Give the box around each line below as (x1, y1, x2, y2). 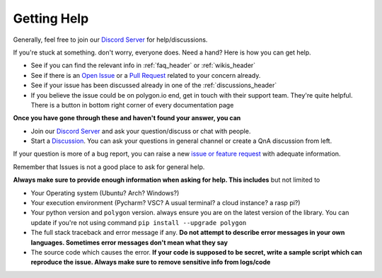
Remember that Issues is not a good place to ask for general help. (13, 163, 205, 171)
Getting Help (13, 11, 89, 26)
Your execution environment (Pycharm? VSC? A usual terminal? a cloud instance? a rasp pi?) (30, 199, 301, 207)
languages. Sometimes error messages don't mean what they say (30, 238, 228, 247)
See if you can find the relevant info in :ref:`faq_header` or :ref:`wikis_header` (30, 61, 256, 70)
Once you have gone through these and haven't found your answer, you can (13, 114, 241, 122)
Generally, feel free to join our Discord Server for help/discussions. (13, 35, 208, 44)
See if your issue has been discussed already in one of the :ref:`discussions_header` (30, 81, 277, 90)
